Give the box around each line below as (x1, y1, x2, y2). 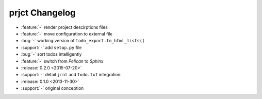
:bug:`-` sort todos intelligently (21, 51, 82, 57)
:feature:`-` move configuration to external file (21, 31, 113, 36)
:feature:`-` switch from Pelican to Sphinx (21, 58, 104, 64)
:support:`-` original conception (21, 85, 84, 91)
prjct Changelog (9, 7, 76, 18)
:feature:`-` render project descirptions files (21, 24, 108, 30)
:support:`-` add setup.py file (21, 44, 82, 50)
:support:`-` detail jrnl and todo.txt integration (21, 72, 121, 78)
